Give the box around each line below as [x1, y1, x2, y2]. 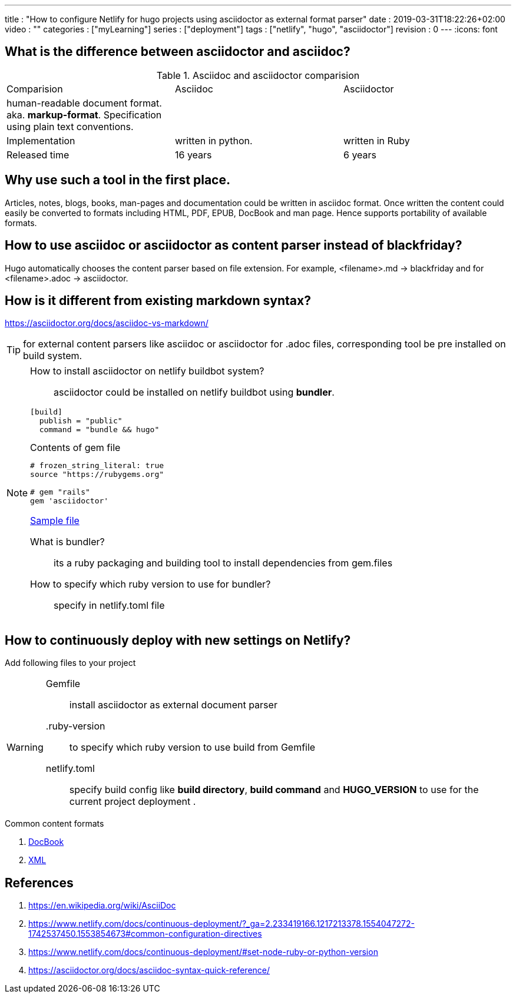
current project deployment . [69, 795, 196, 808]
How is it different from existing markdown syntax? [5, 293, 311, 308]
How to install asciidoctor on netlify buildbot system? [30, 365, 264, 377]
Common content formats [5, 818, 104, 829]
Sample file [30, 515, 80, 527]
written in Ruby [343, 134, 410, 147]
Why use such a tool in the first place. [5, 173, 230, 188]
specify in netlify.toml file [54, 599, 165, 612]
